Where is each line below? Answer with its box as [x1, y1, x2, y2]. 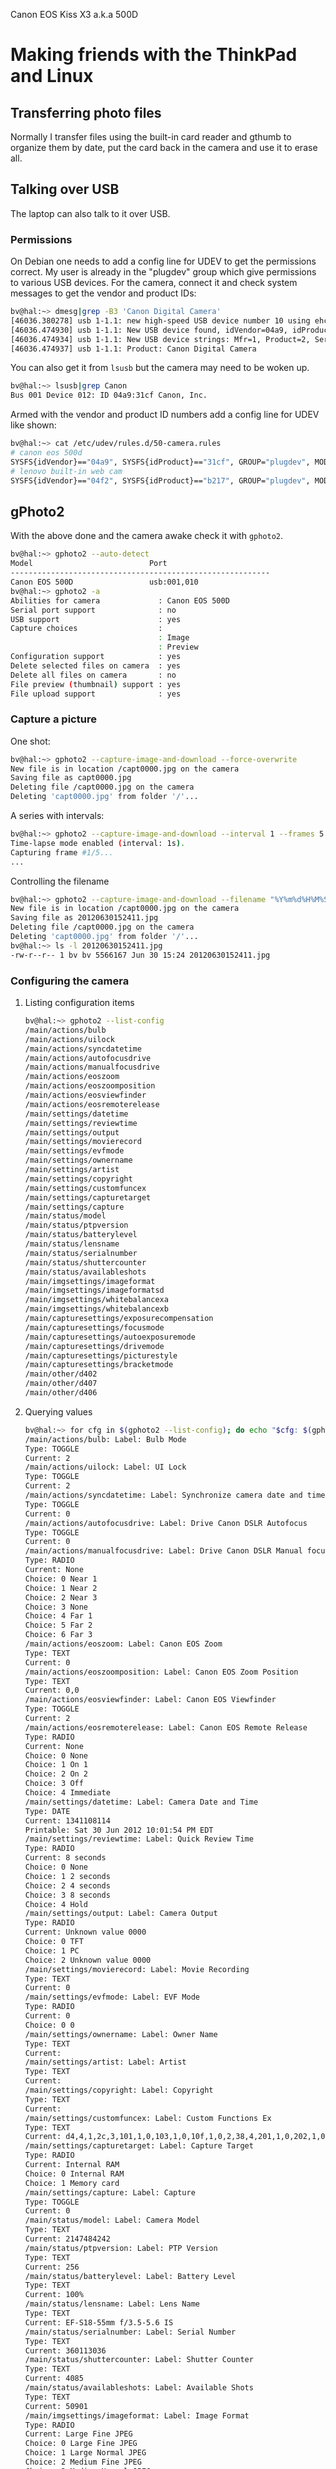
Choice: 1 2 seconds [24, 1871, 111, 1881]
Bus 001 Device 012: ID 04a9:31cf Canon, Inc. [10, 390, 208, 401]
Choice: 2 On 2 [24, 1769, 89, 1779]
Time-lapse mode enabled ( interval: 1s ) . [10, 838, 186, 848]
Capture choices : [10, 624, 163, 634]
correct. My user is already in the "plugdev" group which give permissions [10, 266, 317, 278]
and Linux [10, 65, 94, 88]
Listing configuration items [24, 997, 135, 1009]
